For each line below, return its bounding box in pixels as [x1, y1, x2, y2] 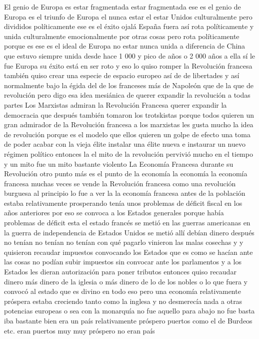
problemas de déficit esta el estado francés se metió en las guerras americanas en [4, 217, 250, 228]
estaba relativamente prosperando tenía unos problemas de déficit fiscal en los [4, 197, 242, 208]
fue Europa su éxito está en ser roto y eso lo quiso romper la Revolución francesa [4, 60, 252, 71]
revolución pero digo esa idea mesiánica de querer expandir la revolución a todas [4, 90, 250, 100]
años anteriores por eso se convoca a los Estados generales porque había [4, 207, 224, 218]
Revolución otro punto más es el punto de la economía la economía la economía [4, 168, 247, 179]
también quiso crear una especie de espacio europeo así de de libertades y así [4, 70, 239, 81]
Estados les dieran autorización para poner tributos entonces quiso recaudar [4, 266, 236, 277]
